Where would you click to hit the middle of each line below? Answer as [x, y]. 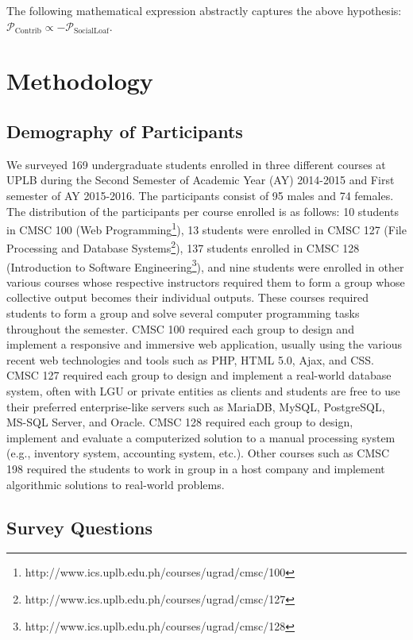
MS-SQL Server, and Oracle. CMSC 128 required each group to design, [180, 422]
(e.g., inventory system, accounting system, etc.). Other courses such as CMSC [198, 453]
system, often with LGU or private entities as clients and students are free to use [203, 391]
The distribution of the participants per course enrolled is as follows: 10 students [203, 211]
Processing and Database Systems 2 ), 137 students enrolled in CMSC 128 [183, 247]
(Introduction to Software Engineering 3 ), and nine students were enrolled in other [205, 265]
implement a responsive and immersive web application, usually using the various [204, 344]
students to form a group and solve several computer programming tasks [183, 313]
